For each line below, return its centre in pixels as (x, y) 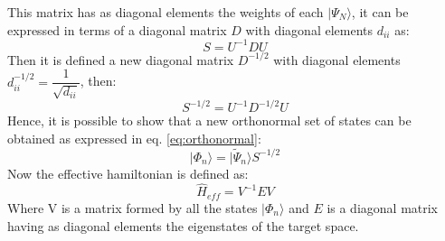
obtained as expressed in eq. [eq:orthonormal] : (134, 138)
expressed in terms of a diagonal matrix (117, 29)
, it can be (380, 12)
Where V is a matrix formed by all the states (133, 207)
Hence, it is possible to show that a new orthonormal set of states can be (209, 120)
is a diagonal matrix (383, 207)
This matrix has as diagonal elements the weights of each (166, 12)
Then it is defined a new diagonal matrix (121, 59)
